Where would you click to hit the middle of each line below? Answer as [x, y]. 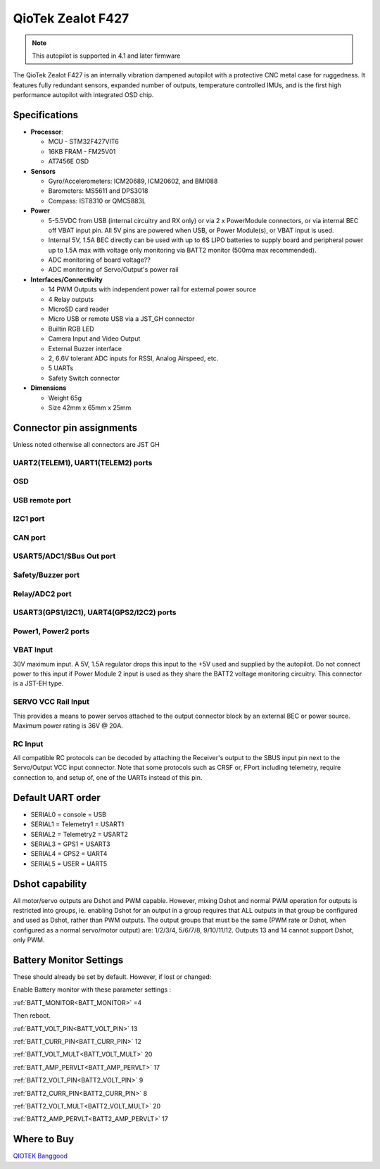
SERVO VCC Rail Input [51, 702]
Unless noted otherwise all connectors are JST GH [86, 444]
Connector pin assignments [75, 428]
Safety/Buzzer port [46, 575]
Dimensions [49, 388]
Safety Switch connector [84, 378]
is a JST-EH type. [38, 683]
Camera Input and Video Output [94, 339]
